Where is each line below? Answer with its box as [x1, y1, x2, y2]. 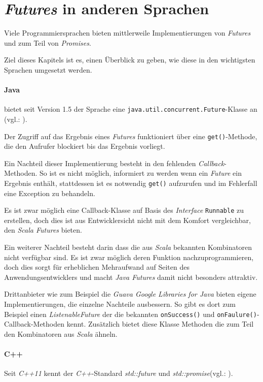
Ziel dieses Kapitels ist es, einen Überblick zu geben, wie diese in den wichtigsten [4, 54, 255, 65]
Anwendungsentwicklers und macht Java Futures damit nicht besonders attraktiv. [4, 271, 258, 282]
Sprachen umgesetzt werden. [4, 64, 92, 75]
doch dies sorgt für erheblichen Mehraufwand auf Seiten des [4, 262, 190, 272]
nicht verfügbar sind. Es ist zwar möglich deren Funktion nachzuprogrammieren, [4, 251, 254, 262]
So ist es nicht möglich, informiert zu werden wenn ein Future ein [40, 168, 242, 178]
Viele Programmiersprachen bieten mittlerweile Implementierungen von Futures [4, 27, 251, 38]
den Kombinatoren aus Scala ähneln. [4, 328, 118, 339]
